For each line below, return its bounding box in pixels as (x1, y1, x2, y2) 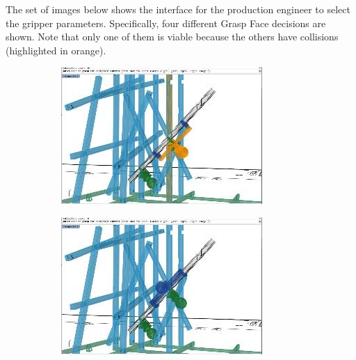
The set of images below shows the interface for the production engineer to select (6, 2, 350, 16)
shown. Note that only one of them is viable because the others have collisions (6, 29, 339, 44)
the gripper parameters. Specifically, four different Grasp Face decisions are (6, 15, 326, 30)
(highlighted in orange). (6, 42, 106, 57)
